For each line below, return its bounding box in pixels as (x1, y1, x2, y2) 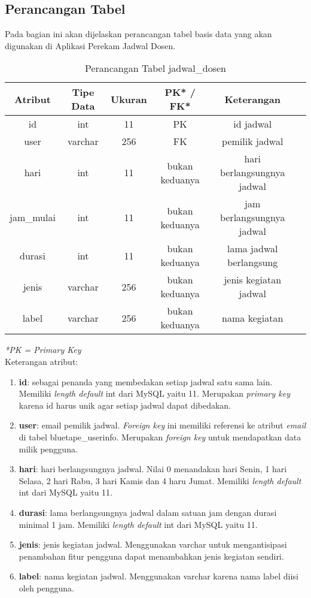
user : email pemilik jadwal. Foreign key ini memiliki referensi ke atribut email (19, 419, 306, 431)
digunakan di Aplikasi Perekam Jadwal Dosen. (5, 39, 176, 52)
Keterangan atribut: (5, 355, 78, 367)
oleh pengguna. (19, 581, 74, 594)
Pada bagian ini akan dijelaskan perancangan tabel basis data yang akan (5, 28, 272, 40)
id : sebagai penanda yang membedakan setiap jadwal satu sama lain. (19, 375, 273, 388)
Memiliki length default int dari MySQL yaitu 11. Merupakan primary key (19, 387, 290, 400)
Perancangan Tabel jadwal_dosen (85, 61, 226, 75)
